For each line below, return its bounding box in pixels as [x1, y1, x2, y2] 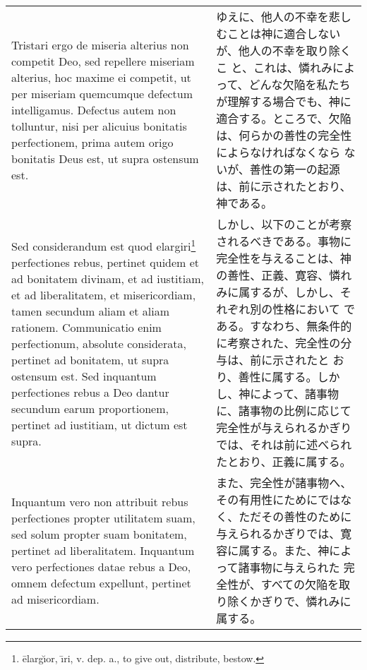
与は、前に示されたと [216, 352, 330, 368]
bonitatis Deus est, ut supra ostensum [11, 150, 199, 167]
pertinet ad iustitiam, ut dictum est [11, 417, 188, 433]
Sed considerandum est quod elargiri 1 [11, 235, 196, 255]
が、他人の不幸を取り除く [216, 42, 351, 59]
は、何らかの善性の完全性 [216, 127, 352, 143]
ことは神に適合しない [227, 25, 341, 42]
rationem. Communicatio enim [11, 319, 162, 336]
